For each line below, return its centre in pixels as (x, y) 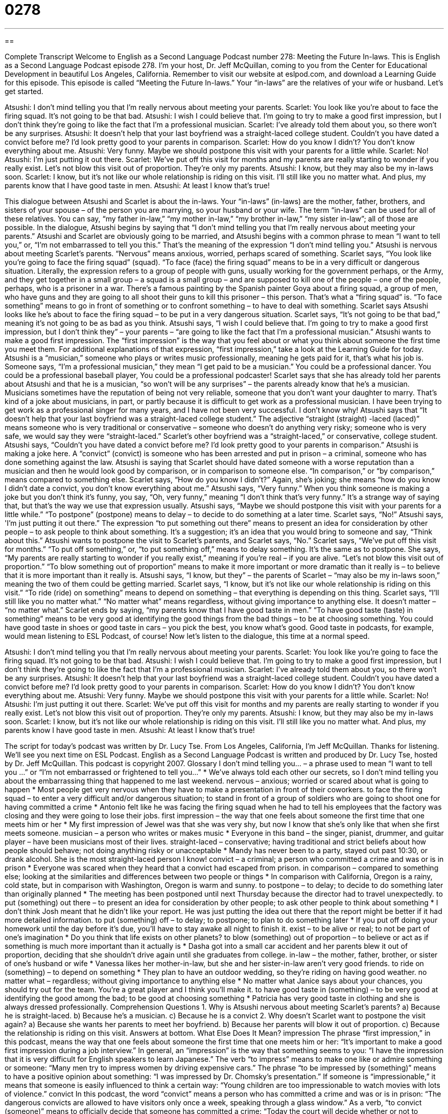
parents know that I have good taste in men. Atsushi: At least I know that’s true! (137, 185)
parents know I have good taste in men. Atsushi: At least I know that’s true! (130, 730)
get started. (24, 91)
